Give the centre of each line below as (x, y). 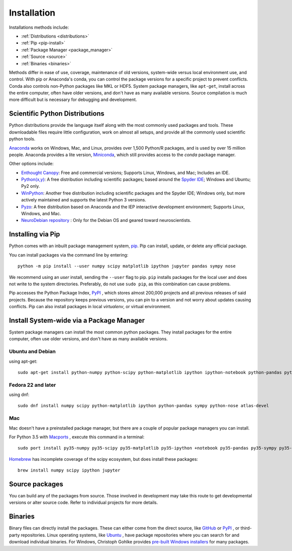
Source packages (36, 484)
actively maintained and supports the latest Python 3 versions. (84, 200)
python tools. (22, 139)
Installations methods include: (39, 27)
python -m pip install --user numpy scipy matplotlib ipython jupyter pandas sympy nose (127, 266)
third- (246, 528)
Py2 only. (30, 186)
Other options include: (31, 164)
